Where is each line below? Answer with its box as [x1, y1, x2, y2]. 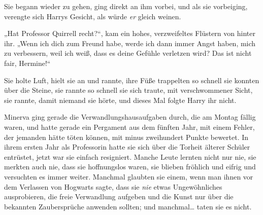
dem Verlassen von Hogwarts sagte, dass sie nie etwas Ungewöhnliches [4, 181, 222, 192]
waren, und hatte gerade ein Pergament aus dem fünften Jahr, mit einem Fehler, [4, 121, 255, 132]
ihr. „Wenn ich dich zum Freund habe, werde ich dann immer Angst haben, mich [4, 38, 256, 48]
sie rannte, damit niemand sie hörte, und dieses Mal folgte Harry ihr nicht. [4, 94, 237, 105]
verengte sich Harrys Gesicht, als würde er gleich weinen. [4, 11, 181, 21]
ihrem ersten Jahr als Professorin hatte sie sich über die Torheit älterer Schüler [4, 141, 250, 152]
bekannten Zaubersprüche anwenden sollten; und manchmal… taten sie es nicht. [4, 201, 252, 211]
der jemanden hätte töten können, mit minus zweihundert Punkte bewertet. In [4, 131, 249, 142]
